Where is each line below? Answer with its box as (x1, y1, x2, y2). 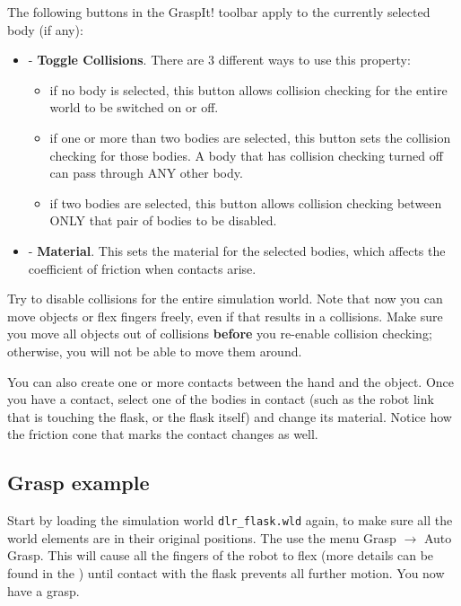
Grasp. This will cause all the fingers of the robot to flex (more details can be (7, 546, 434, 565)
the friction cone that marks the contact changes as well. (7, 425, 318, 444)
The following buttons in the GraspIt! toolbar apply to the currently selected (7, 3, 431, 21)
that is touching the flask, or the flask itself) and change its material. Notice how (7, 407, 452, 426)
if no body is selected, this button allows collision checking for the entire (49, 80, 448, 99)
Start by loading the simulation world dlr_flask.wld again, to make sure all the (7, 511, 453, 530)
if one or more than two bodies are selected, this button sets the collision (49, 127, 451, 146)
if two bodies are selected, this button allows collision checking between (49, 193, 442, 212)
